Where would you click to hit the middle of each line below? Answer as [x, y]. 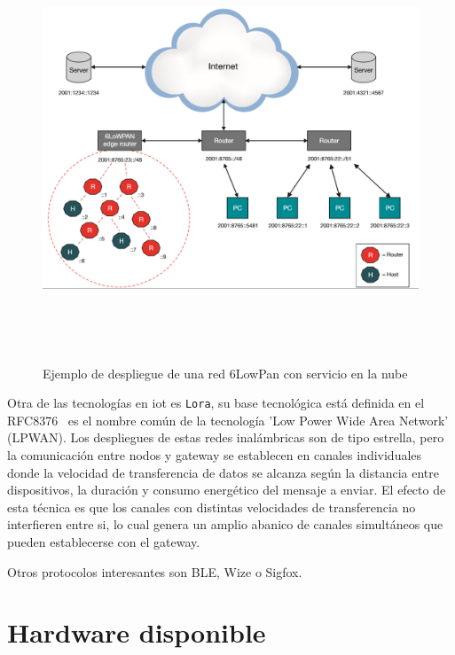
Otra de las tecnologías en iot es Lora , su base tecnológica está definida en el [216, 403]
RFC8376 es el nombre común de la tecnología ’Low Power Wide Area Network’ [228, 420]
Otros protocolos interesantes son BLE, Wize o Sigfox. [155, 571]
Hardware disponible [137, 632]
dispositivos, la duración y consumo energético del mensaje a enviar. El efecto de [227, 490]
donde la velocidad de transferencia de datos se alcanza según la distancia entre [223, 472]
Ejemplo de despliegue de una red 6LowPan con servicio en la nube [225, 373]
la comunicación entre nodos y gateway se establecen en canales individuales [215, 455]
